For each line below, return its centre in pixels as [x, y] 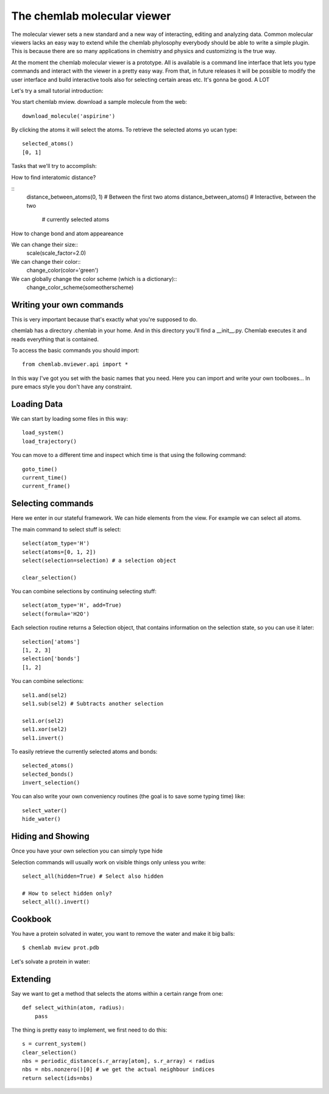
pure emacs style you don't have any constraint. [72, 387]
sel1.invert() [43, 738]
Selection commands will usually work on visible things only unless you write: [108, 862]
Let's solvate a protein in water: [51, 961]
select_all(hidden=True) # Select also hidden [93, 876]
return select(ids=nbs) [58, 1078]
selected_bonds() [48, 774]
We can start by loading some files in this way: [69, 419]
